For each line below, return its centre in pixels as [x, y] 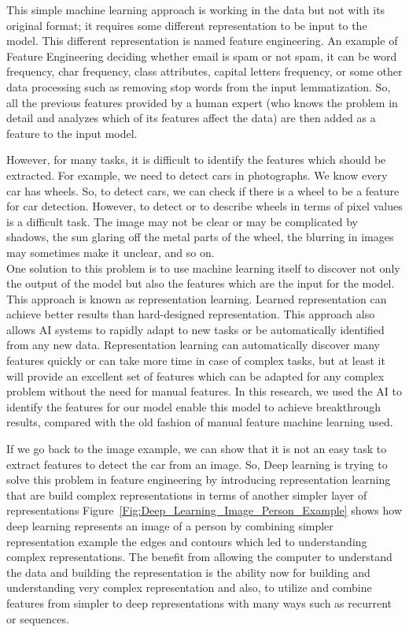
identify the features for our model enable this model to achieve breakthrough [193, 406]
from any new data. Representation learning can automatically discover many [193, 345]
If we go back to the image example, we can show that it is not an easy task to [197, 449]
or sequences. [38, 618]
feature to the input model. [72, 133]
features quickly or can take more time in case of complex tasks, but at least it [196, 361]
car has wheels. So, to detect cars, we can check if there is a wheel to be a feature [203, 190]
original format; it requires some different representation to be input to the [187, 25]
